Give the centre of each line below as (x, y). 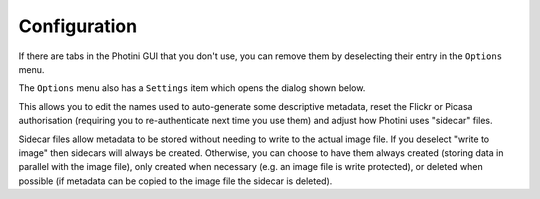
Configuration (78, 26)
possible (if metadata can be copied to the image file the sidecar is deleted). (175, 181)
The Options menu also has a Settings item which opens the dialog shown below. (192, 88)
